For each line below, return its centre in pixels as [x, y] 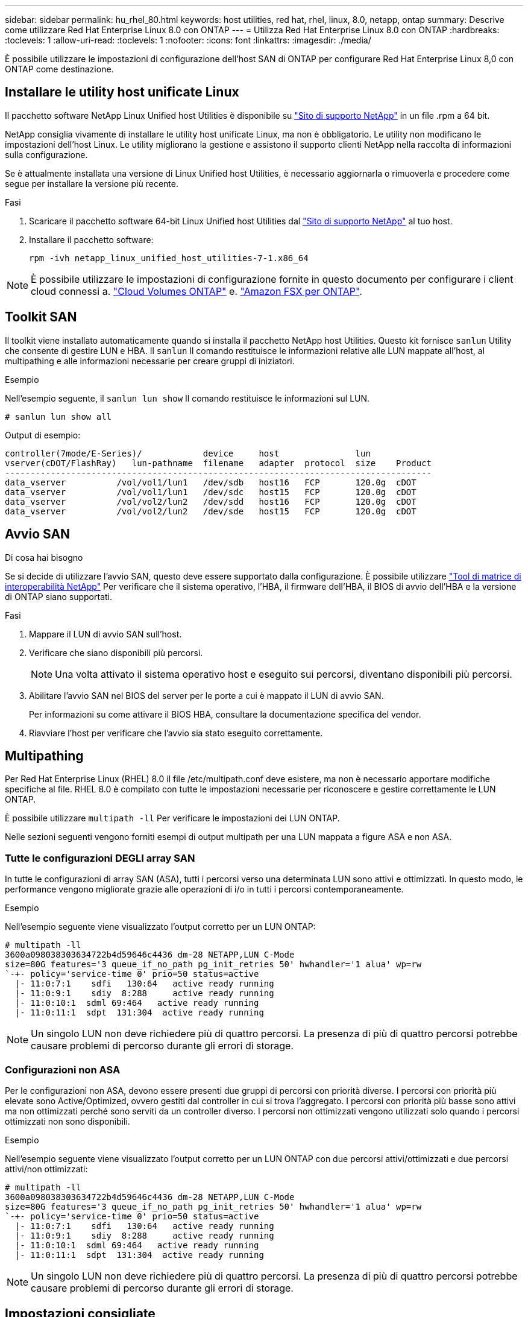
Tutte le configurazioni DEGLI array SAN [100, 858]
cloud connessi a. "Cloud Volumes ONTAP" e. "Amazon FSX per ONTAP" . [196, 291]
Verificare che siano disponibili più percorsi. [116, 652]
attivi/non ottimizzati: [46, 1169]
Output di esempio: [43, 435]
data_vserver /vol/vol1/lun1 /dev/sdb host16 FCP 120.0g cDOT [211, 482]
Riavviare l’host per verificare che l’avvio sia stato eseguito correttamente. [176, 733]
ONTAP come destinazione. [59, 69]
